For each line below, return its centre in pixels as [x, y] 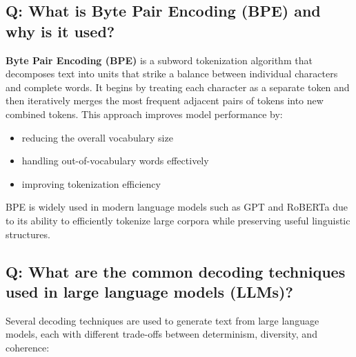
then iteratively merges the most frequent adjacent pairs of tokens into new [165, 100]
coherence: [28, 347]
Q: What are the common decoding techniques [176, 271]
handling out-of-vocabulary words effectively [115, 161]
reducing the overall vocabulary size [97, 137]
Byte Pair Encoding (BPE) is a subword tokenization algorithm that [159, 60]
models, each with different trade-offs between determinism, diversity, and [161, 334]
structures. [28, 234]
